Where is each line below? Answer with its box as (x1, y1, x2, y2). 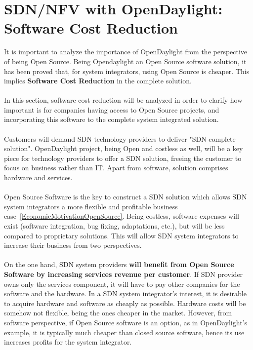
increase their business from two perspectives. (4, 240, 142, 250)
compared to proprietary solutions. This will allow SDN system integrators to (4, 230, 239, 240)
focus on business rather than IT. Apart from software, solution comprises (4, 162, 228, 173)
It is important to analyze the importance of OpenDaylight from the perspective (4, 46, 248, 57)
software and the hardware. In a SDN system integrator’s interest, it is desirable (4, 288, 247, 299)
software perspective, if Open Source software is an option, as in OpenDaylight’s (4, 317, 247, 327)
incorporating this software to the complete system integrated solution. (4, 114, 219, 124)
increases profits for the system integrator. (4, 337, 132, 347)
